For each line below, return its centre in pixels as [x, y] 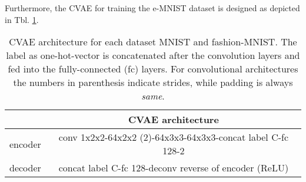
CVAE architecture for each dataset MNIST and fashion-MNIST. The [153, 42]
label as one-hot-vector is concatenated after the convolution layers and [153, 55]
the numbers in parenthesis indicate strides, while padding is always [153, 82]
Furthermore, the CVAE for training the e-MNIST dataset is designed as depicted [152, 8]
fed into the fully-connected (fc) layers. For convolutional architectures [153, 69]
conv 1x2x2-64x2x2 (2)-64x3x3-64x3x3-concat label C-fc [174, 137]
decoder [25, 168]
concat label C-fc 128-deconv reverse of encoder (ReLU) [174, 168]
